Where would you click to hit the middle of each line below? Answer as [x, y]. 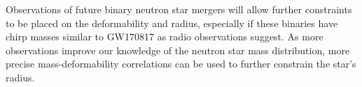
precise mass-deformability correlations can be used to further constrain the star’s [181, 64]
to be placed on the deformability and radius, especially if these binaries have [172, 23]
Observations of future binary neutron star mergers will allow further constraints [179, 9]
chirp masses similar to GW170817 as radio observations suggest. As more [165, 37]
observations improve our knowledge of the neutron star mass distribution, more [178, 50]
